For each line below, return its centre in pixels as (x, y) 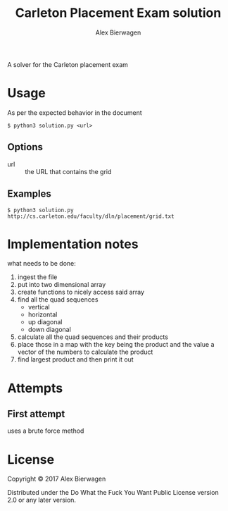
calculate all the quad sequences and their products (93, 337)
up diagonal (45, 322)
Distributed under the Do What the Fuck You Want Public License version (113, 493)
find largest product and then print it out (75, 359)
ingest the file (37, 277)
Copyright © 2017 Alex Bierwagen (57, 479)
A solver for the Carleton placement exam (68, 64)
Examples (29, 194)
